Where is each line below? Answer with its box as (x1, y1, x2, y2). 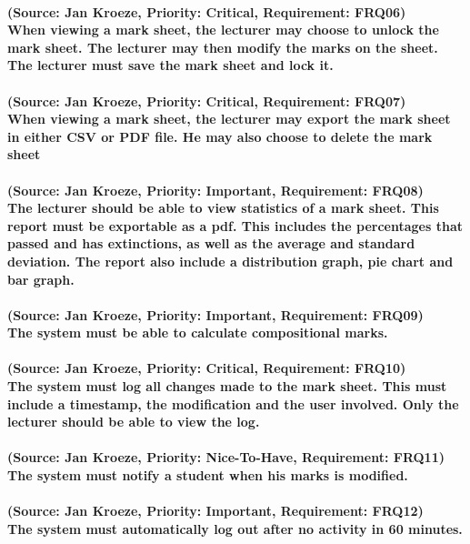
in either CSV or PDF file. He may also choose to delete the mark (7, 126, 433, 146)
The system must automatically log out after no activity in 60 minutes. (7, 519, 463, 538)
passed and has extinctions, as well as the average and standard (7, 234, 415, 253)
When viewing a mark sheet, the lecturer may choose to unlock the (7, 20, 439, 39)
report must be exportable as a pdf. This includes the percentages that (7, 216, 463, 235)
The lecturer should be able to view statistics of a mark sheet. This (7, 198, 439, 217)
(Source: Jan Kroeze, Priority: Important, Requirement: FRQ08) (7, 180, 424, 199)
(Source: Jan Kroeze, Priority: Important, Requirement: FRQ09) (7, 305, 424, 324)
